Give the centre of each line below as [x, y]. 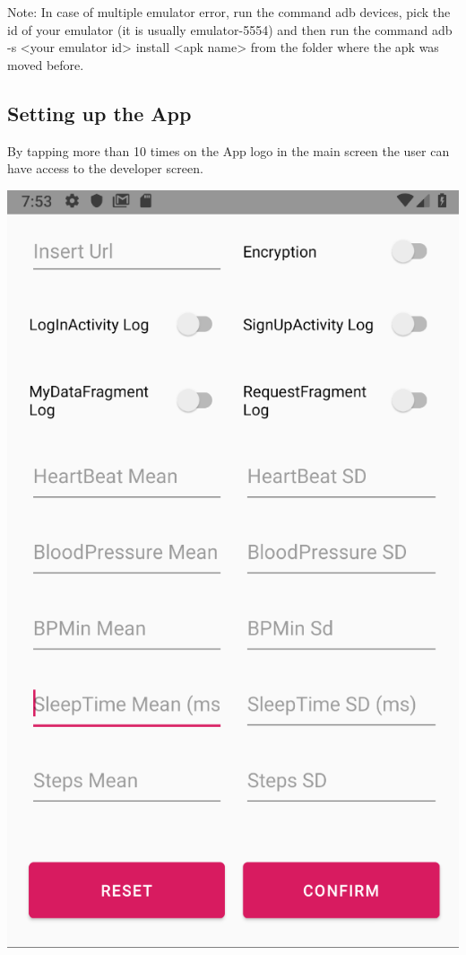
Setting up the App [99, 113]
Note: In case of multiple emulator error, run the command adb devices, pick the [229, 12]
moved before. [46, 64]
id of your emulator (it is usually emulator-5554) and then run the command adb [230, 29]
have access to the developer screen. [105, 168]
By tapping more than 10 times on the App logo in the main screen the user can [229, 150]
